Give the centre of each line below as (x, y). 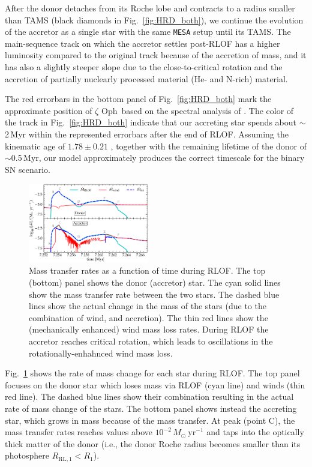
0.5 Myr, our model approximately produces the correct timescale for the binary (158, 158)
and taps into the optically (255, 432)
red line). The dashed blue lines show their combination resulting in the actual (149, 396)
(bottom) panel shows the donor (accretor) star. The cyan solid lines (155, 282)
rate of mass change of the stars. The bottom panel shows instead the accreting (151, 408)
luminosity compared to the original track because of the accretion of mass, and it (156, 55)
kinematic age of (35, 146)
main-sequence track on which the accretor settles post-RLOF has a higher (142, 43)
